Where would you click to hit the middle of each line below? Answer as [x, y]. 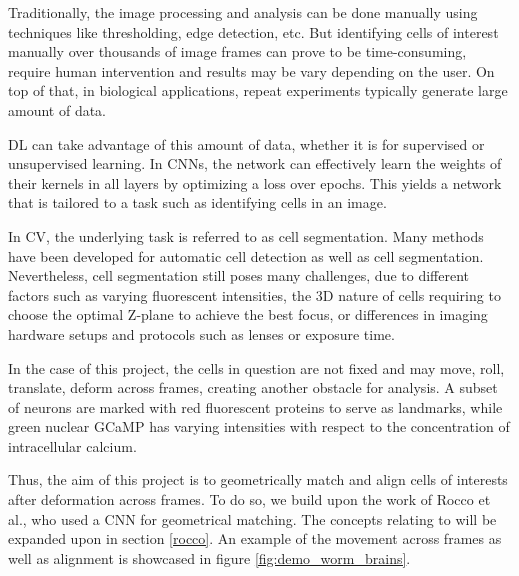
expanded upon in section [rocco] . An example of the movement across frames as [255, 538]
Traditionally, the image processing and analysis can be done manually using [243, 12]
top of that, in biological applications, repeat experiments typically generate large [258, 90]
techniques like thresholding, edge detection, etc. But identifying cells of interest [253, 31]
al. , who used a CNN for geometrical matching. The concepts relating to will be [252, 518]
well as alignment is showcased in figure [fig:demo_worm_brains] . [209, 557]
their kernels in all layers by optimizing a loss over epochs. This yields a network [255, 182]
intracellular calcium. [72, 445]
